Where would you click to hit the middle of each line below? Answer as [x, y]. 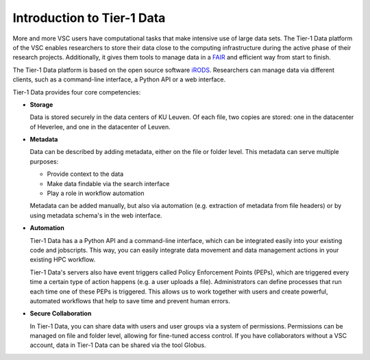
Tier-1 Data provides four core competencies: [77, 92]
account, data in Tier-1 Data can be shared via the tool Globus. [118, 345]
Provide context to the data [85, 174]
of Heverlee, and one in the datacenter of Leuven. [100, 127]
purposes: [44, 162]
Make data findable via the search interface [108, 183]
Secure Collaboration [61, 313]
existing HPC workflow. [63, 259]
